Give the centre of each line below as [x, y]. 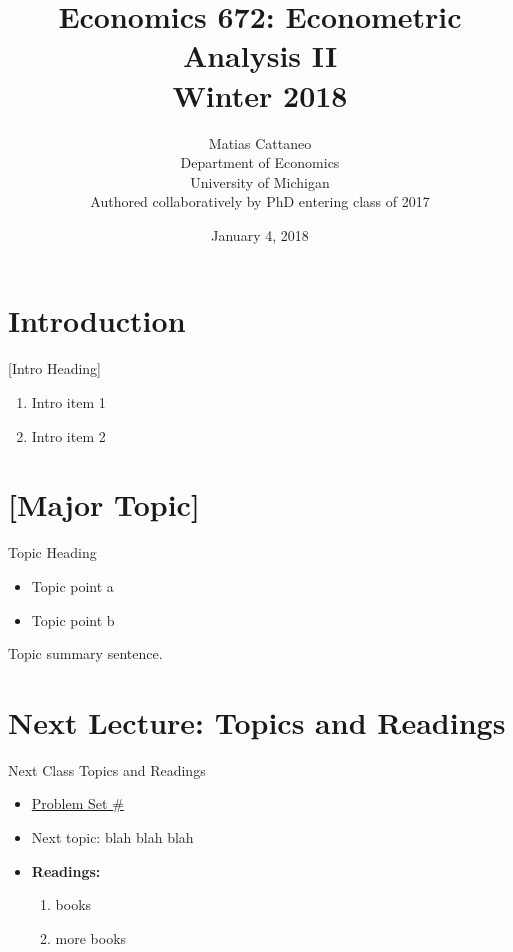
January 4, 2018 [260, 234]
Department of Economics [260, 162]
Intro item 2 [68, 435]
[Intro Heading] [55, 368]
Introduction [97, 320]
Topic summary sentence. [85, 653]
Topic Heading [52, 552]
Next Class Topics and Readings [107, 769]
